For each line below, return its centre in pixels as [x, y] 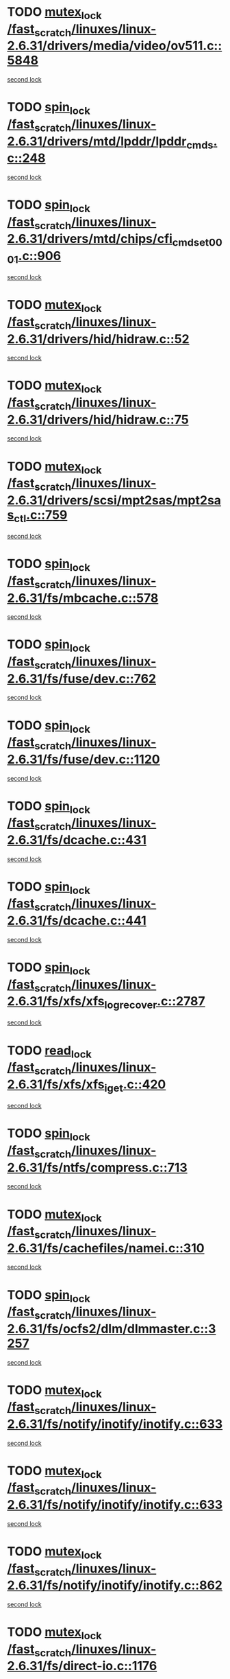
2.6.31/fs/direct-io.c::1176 [82, 1666]
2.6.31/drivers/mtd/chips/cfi [90, 239]
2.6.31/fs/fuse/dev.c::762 [81, 678]
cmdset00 [197, 242]
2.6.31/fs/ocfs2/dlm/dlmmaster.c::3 [112, 1329]
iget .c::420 [135, 1085]
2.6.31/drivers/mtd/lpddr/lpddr [97, 141]
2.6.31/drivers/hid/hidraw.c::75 [98, 420]
